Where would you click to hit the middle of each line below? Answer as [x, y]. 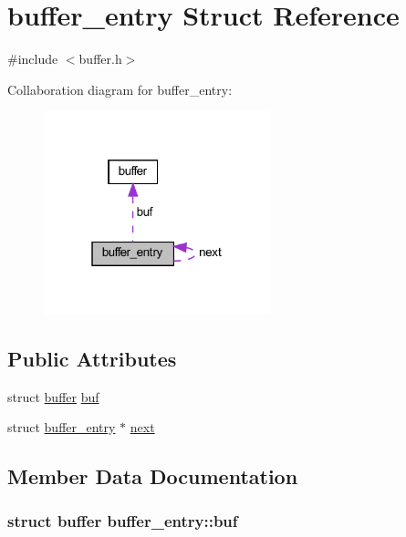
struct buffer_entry [62, 427]
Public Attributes [92, 358]
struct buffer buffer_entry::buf [123, 521]
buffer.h [100, 59]
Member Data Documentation [153, 476]
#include [33, 59]
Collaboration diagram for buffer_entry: [120, 89]
